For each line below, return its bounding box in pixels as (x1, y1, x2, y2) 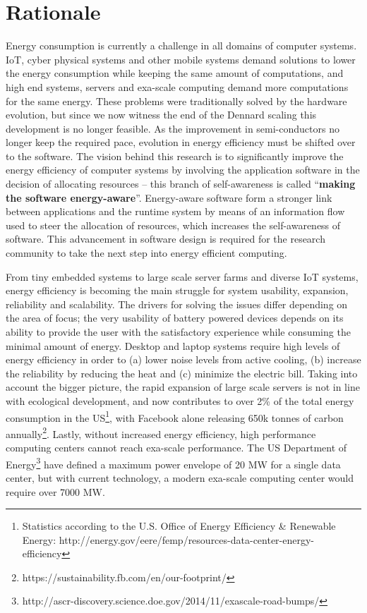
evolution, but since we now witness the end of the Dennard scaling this (6, 107, 317, 122)
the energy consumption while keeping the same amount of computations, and (6, 66, 344, 80)
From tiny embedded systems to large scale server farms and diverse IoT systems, (6, 269, 359, 284)
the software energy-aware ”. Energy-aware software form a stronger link (6, 190, 332, 205)
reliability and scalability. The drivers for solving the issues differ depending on (6, 296, 348, 311)
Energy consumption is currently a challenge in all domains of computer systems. (6, 38, 357, 53)
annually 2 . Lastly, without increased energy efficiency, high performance (6, 424, 316, 441)
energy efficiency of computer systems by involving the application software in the (6, 162, 360, 177)
